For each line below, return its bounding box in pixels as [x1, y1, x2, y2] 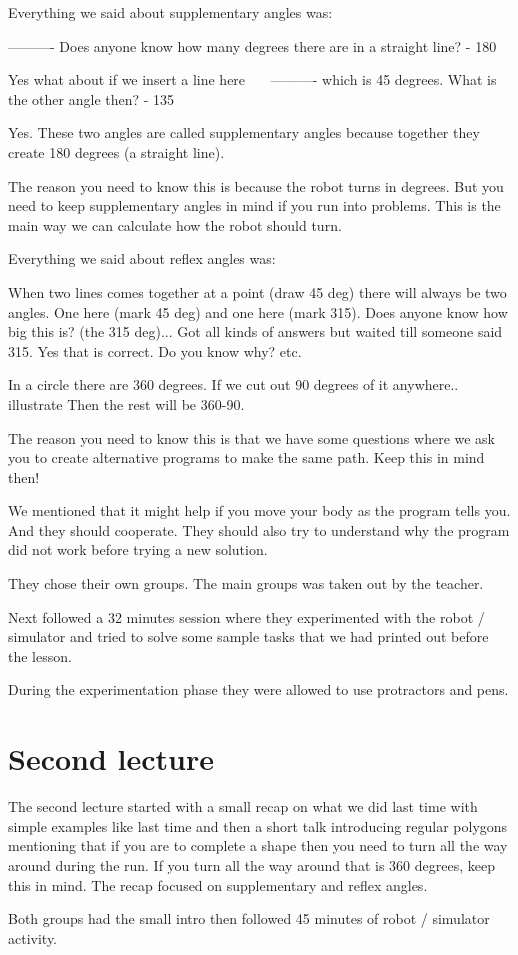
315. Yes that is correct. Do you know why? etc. [8, 340, 302, 361]
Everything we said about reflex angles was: [8, 248, 276, 269]
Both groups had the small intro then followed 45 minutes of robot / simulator [8, 908, 490, 929]
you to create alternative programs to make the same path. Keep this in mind [8, 447, 485, 468]
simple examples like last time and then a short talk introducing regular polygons [8, 815, 508, 836]
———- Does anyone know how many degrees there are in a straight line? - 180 [8, 35, 497, 56]
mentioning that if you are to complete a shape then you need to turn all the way [8, 835, 508, 856]
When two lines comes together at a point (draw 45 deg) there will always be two [8, 281, 507, 302]
